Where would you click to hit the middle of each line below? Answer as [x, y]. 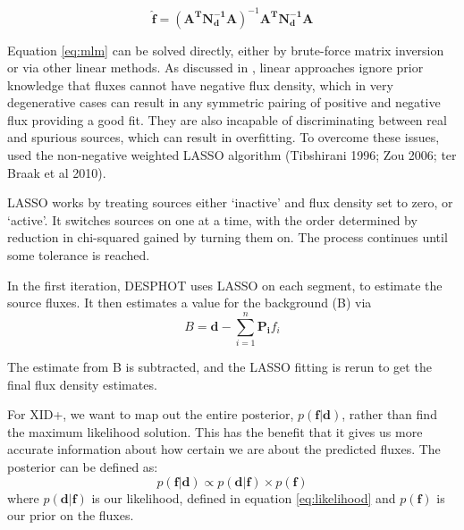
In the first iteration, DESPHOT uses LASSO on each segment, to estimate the [225, 285]
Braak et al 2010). [57, 172]
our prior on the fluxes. [71, 515]
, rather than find [389, 414]
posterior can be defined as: [83, 466]
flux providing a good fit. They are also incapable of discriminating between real [227, 119]
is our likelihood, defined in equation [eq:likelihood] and [244, 497]
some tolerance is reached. [79, 255]
